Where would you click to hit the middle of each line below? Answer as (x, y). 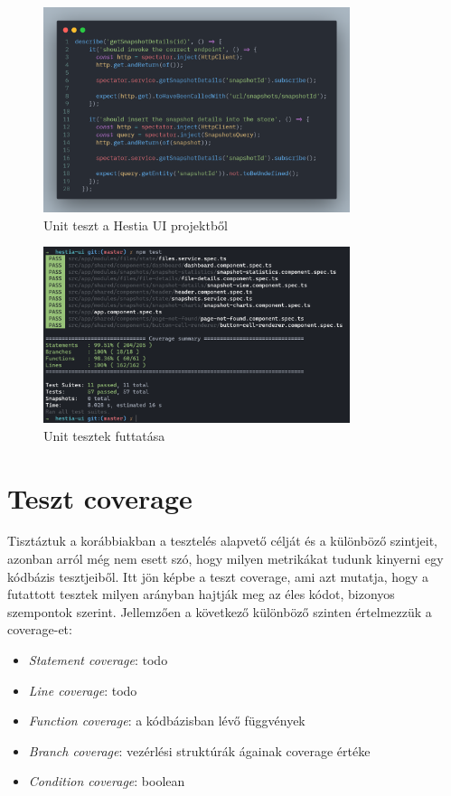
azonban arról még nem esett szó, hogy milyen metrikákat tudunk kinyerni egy (225, 559)
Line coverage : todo (83, 690)
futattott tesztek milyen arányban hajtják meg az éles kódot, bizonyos (201, 594)
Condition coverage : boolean (107, 781)
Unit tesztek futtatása (104, 435)
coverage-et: (40, 629)
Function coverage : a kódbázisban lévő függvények (167, 721)
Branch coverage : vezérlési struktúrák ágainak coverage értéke (199, 750)
